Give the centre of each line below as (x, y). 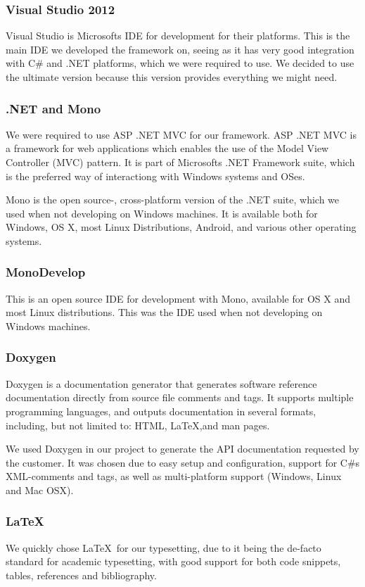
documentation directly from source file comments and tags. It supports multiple (180, 397)
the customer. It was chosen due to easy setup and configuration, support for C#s (183, 462)
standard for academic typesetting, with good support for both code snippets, (173, 561)
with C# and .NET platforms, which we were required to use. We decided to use (180, 63)
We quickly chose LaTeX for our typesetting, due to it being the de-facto (164, 547)
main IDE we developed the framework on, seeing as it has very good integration (180, 49)
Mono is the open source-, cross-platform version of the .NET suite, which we (173, 200)
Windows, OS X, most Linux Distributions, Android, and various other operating (181, 227)
